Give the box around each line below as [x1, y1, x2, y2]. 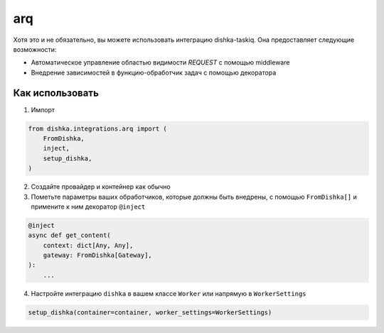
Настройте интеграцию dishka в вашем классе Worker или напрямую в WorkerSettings [31, 289, 306, 297]
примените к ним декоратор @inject [31, 202, 146, 211]
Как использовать [13, 87, 100, 99]
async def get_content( [28, 231, 112, 239]
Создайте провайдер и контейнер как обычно [31, 182, 171, 191]
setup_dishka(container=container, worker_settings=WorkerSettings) [28, 308, 272, 316]
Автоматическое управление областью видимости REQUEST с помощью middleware [31, 58, 290, 67]
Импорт [31, 105, 55, 114]
